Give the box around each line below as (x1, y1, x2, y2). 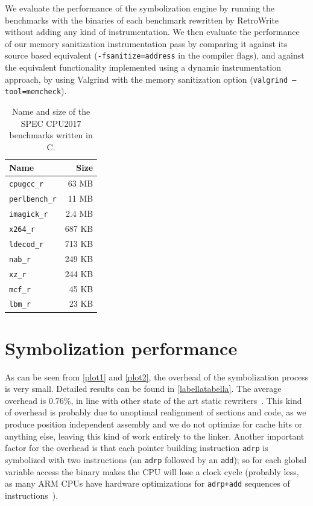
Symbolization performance (5, 335, 238, 360)
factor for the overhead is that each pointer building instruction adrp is (5, 441, 268, 454)
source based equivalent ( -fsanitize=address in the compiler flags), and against (5, 49, 305, 62)
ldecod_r (9, 240, 44, 249)
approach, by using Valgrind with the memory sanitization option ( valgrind (5, 72, 288, 85)
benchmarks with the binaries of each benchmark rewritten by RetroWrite (5, 13, 279, 26)
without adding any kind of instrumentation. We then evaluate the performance (5, 25, 300, 38)
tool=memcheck (5, 88, 62, 97)
